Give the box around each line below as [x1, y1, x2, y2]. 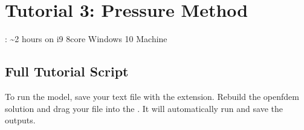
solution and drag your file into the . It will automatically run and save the [5, 102, 283, 114]
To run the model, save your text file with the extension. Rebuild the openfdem [5, 90, 299, 102]
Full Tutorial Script [5, 62, 129, 81]
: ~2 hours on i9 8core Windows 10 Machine [5, 32, 167, 45]
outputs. [5, 114, 36, 126]
